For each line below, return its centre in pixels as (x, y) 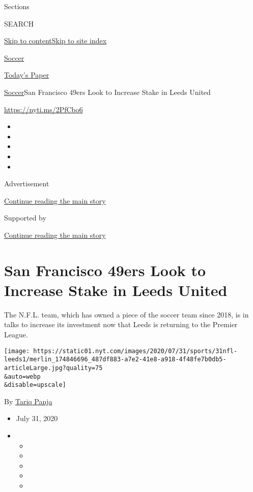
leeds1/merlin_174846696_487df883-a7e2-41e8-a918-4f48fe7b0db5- (115, 360)
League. (16, 334)
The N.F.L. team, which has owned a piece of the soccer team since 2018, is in (126, 314)
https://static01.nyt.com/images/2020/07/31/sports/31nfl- (135, 351)
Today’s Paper (27, 75)
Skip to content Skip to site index (55, 41)
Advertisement (27, 183)
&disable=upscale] (35, 385)
